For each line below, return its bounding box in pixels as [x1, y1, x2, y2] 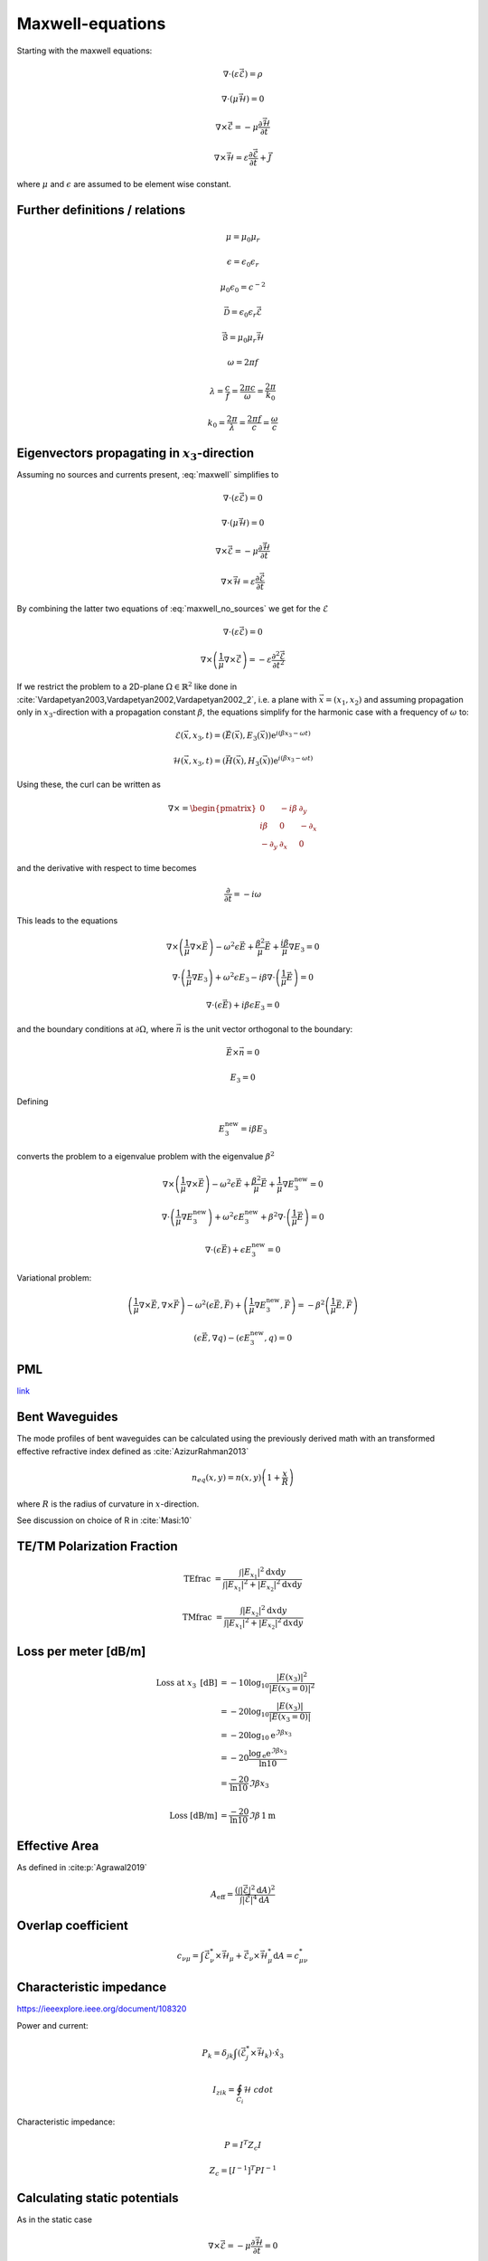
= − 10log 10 [220, 1678, 270, 1690]
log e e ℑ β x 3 [249, 1746, 287, 1761]
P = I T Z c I [224, 2139, 262, 2152]
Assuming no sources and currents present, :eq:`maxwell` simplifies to [16, 468, 279, 479]
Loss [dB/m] [168, 1810, 218, 1821]
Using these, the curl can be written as [16, 779, 162, 790]
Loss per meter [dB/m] [16, 1643, 146, 1659]
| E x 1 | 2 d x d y [240, 1566, 286, 1580]
